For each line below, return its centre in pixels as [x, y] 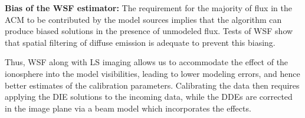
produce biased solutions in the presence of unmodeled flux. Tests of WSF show [149, 31]
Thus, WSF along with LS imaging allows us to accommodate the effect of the [147, 62]
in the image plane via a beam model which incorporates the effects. [128, 108]
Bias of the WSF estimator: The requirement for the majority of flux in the [148, 8]
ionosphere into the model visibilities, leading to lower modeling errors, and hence [152, 73]
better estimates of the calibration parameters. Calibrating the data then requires [152, 85]
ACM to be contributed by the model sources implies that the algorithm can [143, 19]
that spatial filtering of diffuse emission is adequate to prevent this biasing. [140, 42]
